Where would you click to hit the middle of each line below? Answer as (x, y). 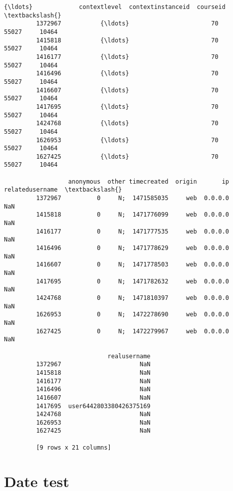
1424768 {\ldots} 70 (127, 123)
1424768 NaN (93, 414)
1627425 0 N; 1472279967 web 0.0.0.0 (133, 331)
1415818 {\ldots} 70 (127, 40)
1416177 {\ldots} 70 (127, 57)
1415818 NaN (93, 372)
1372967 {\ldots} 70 (127, 24)
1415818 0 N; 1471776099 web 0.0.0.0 (133, 215)
